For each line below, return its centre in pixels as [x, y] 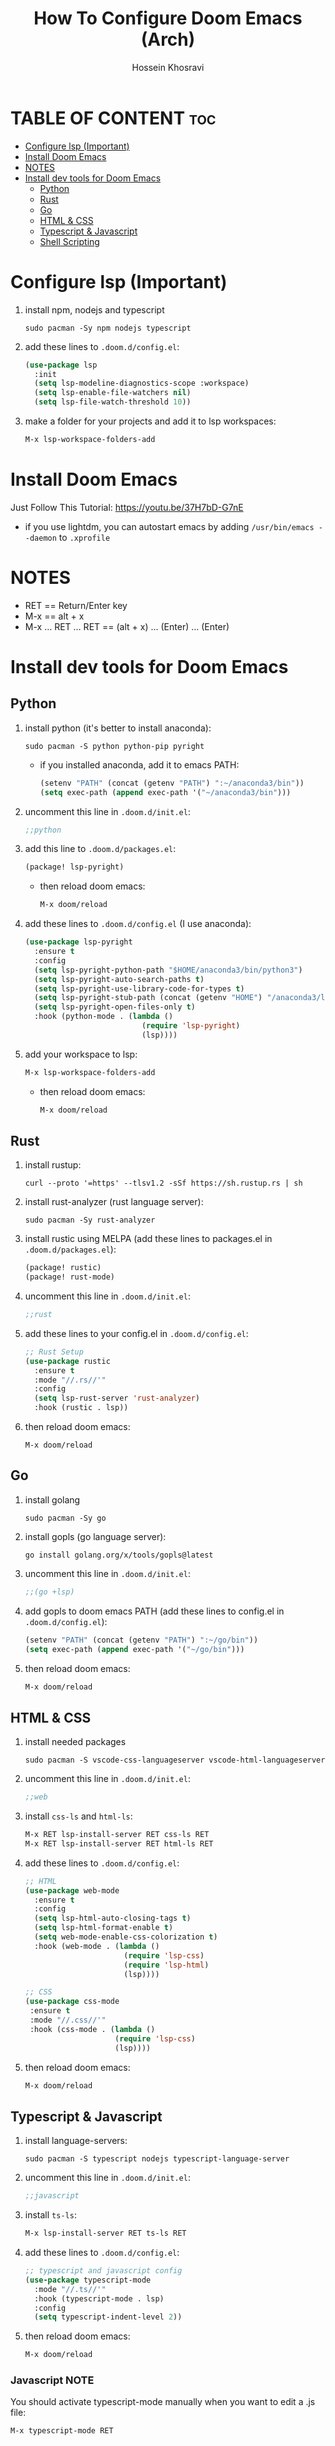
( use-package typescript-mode [88, 2280]
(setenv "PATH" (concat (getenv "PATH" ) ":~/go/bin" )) [141, 1640]
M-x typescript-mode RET [62, 2431]
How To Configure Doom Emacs [168, 18]
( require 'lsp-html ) [166, 1965]
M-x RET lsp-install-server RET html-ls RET [119, 1843]
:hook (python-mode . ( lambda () [104, 1017]
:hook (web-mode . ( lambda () [97, 1946]
